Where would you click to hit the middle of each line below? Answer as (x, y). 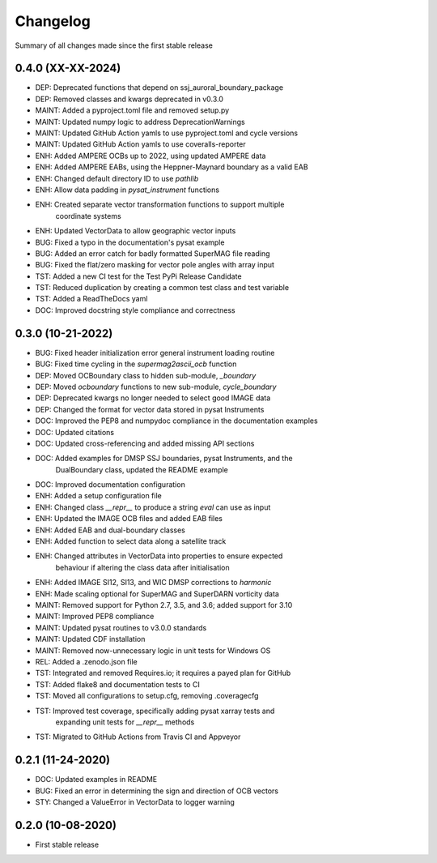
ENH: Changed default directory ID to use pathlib (117, 178)
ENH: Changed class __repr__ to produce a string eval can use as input (153, 507)
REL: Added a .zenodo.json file (86, 661)
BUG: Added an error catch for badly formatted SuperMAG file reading (153, 253)
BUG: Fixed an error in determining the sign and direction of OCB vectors (157, 791)
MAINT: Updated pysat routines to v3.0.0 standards (121, 627)
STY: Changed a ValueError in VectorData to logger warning (135, 801)
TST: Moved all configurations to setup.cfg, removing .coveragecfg (147, 696)
